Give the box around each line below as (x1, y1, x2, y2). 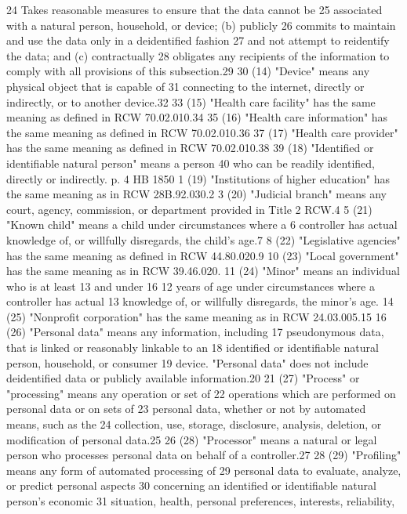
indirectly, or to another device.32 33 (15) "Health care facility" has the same (6, 93, 376, 110)
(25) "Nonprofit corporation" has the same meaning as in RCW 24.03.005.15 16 (6, 308, 387, 324)
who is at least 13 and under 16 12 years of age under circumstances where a (6, 277, 375, 294)
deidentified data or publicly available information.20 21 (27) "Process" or (6, 370, 360, 386)
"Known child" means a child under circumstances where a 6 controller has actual (6, 216, 398, 233)
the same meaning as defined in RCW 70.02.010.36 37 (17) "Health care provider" (6, 124, 398, 140)
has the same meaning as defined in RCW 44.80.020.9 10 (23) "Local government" (6, 247, 399, 263)
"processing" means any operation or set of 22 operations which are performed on (6, 385, 396, 401)
